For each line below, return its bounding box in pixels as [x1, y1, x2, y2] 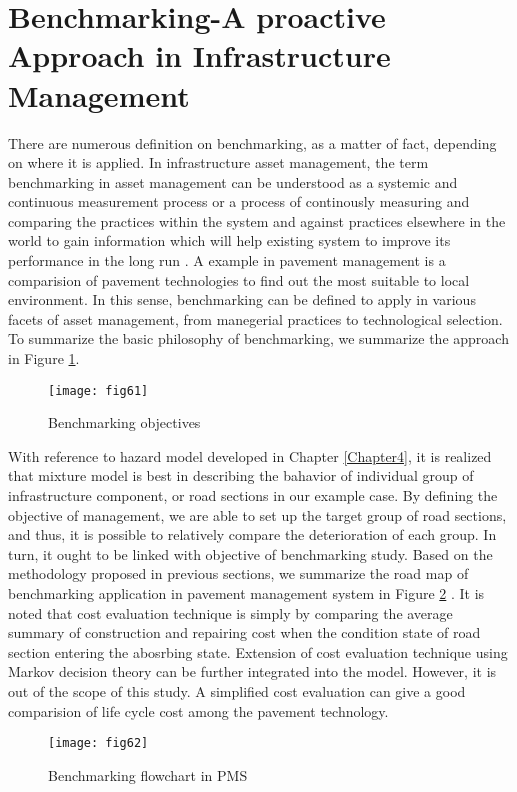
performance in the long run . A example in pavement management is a [8, 250, 446, 271]
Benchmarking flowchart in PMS [48, 764, 248, 785]
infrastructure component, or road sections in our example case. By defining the [8, 485, 498, 506]
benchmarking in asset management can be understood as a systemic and [8, 171, 458, 192]
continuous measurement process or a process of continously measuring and [8, 191, 470, 212]
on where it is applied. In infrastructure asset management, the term [8, 152, 429, 173]
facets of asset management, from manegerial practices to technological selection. [8, 308, 503, 329]
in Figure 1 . [8, 348, 80, 369]
